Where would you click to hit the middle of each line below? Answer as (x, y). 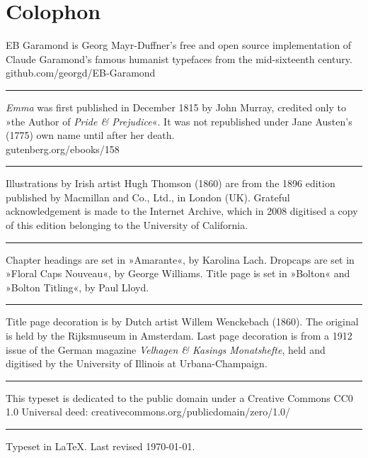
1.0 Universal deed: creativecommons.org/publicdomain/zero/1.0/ (148, 412)
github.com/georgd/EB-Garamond (81, 73)
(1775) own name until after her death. (90, 135)
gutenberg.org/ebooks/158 (63, 149)
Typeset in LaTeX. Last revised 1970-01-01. (100, 446)
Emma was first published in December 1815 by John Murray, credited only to (176, 107)
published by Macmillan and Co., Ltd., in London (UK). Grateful (148, 197)
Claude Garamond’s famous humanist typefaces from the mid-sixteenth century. (179, 58)
